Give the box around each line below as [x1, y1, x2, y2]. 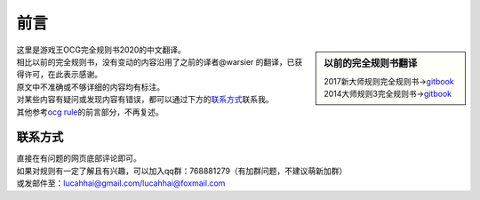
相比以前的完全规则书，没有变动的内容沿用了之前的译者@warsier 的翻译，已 [16, 56, 295, 67]
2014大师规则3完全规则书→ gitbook [324, 89, 452, 100]
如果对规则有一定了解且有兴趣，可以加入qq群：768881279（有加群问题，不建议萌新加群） [16, 165, 348, 176]
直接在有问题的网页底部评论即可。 [16, 153, 141, 164]
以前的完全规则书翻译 [324, 57, 418, 69]
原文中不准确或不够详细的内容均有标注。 [16, 81, 164, 92]
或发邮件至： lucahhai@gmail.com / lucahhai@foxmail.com [16, 178, 226, 188]
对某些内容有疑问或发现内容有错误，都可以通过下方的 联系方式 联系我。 [16, 94, 274, 105]
